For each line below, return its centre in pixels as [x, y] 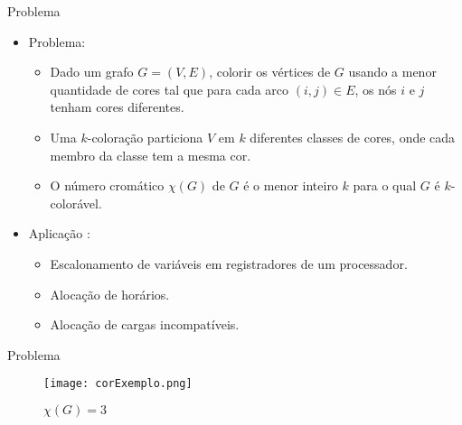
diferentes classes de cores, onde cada [353, 137]
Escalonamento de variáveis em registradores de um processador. [229, 263]
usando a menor [392, 72]
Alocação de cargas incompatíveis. [145, 324]
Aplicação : [59, 233]
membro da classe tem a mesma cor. [151, 155]
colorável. [76, 203]
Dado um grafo [92, 72]
